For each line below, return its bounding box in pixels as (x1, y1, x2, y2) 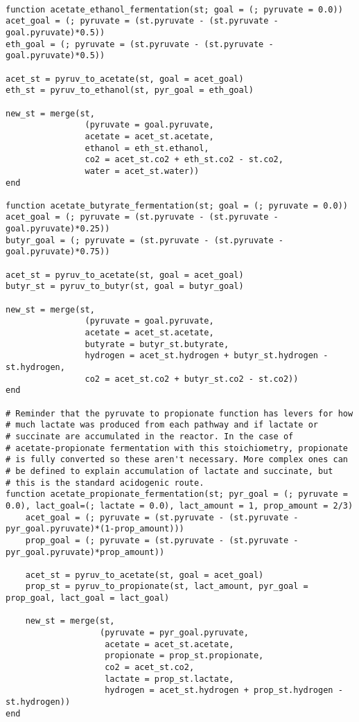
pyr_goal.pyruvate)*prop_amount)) (6, 547, 165, 557)
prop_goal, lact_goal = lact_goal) (6, 593, 170, 604)
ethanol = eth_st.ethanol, (85, 143, 209, 153)
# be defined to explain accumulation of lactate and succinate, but (6, 466, 333, 476)
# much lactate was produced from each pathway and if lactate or (6, 420, 319, 430)
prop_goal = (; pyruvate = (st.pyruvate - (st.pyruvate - (25, 535, 299, 545)
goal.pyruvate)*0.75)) (6, 247, 110, 257)
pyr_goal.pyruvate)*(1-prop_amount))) (6, 524, 184, 534)
